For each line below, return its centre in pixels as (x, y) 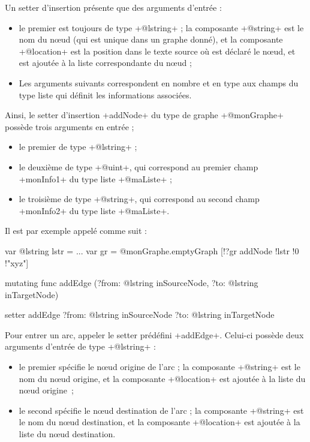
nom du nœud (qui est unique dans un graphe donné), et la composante (151, 39)
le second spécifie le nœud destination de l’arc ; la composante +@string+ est (161, 410)
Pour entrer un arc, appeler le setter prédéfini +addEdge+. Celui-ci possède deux (154, 334)
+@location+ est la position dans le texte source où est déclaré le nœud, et (157, 51)
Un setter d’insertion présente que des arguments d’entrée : (113, 7)
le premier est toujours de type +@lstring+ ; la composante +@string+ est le (161, 27)
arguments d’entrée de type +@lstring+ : (80, 346)
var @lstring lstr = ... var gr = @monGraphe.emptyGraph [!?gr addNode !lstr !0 (152, 250)
